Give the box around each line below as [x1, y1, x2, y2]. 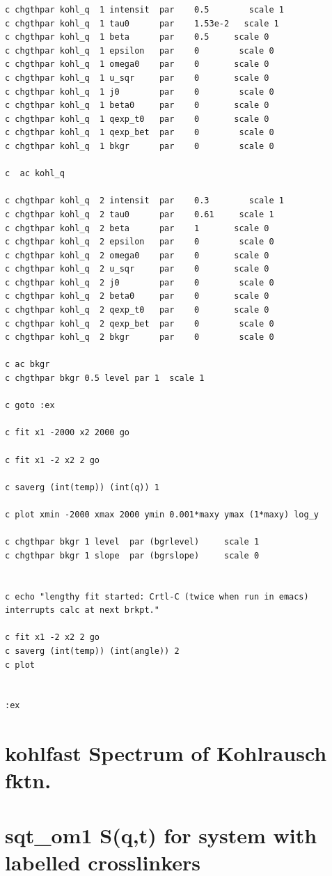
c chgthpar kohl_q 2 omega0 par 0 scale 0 [5, 250, 269, 260]
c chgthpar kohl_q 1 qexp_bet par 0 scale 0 [5, 127, 274, 138]
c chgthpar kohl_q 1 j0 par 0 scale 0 [5, 86, 274, 97]
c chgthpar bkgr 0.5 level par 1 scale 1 [5, 373, 205, 384]
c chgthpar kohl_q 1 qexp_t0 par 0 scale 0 [5, 114, 269, 124]
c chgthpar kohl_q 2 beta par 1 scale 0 [5, 223, 269, 233]
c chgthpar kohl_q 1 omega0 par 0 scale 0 [5, 59, 269, 70]
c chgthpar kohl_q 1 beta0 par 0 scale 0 [5, 100, 269, 111]
